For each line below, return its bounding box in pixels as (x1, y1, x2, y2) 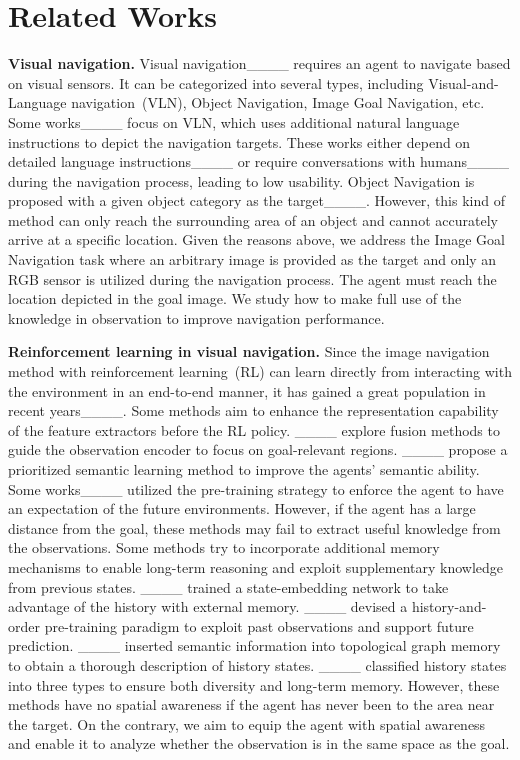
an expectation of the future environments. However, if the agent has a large (8, 498, 476, 519)
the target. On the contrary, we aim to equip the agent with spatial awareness (8, 713, 486, 734)
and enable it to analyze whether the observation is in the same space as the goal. (8, 733, 510, 754)
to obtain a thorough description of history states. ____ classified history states (8, 654, 507, 675)
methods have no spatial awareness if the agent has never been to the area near (8, 694, 495, 715)
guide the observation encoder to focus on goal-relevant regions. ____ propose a (8, 439, 508, 460)
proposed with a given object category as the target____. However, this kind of (8, 190, 505, 211)
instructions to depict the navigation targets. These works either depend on (8, 131, 471, 152)
